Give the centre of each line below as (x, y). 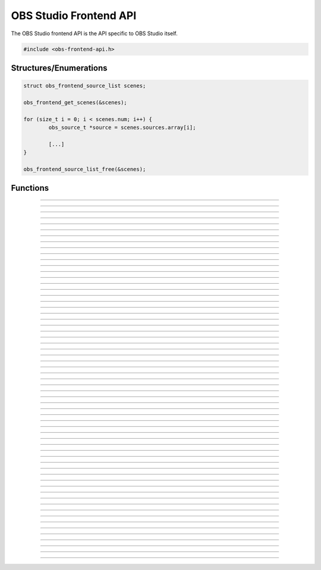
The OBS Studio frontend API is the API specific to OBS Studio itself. (94, 33)
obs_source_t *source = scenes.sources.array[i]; (122, 128)
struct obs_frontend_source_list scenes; (85, 86)
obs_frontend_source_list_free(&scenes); (85, 169)
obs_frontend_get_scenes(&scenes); (75, 102)
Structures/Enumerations (59, 68)
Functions (30, 188)
